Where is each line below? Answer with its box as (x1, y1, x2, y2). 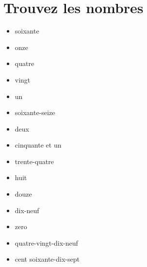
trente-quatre (15, 156, 54, 166)
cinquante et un (15, 140, 62, 150)
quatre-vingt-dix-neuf (15, 237, 78, 248)
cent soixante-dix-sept (15, 254, 80, 264)
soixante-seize (15, 107, 55, 117)
